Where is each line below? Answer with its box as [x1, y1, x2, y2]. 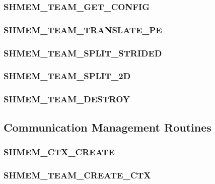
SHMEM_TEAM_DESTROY [4, 93, 130, 105]
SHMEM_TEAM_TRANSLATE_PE [4, 23, 162, 36]
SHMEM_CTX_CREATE [4, 145, 115, 158]
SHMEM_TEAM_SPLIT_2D [4, 70, 131, 82]
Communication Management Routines [4, 119, 211, 135]
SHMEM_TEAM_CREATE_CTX [4, 168, 151, 181]
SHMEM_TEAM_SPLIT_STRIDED [4, 46, 162, 59]
